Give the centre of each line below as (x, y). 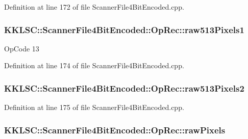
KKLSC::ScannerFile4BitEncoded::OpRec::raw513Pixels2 (124, 88)
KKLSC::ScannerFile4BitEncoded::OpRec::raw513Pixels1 (124, 29)
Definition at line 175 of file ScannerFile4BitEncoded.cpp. (94, 107)
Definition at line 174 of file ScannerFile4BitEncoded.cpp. (94, 65)
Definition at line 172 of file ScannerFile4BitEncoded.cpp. (94, 7)
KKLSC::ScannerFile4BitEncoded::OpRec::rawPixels (115, 130)
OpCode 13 (22, 48)
